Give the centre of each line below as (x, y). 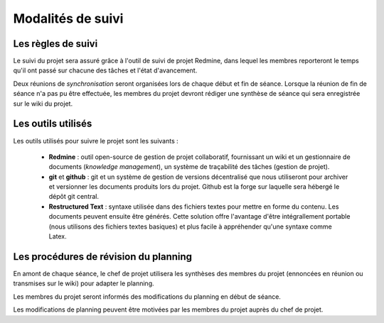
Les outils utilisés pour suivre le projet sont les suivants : (96, 141)
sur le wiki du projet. (43, 104)
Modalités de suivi (68, 18)
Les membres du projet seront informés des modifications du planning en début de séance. (147, 296)
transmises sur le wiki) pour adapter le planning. (84, 283)
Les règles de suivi (55, 44)
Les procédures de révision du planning (102, 257)
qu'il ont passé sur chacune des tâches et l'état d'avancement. (105, 70)
